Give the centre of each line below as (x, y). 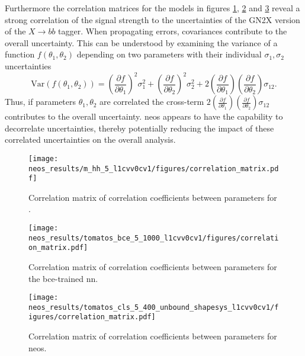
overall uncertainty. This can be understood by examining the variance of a (141, 42)
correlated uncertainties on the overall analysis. (90, 139)
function (20, 54)
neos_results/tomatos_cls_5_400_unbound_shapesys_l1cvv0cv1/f (154, 307)
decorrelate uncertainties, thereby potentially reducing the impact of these (139, 128)
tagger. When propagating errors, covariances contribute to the (173, 31)
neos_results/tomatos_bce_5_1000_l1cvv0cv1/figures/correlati (154, 238)
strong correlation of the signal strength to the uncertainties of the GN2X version (152, 19)
